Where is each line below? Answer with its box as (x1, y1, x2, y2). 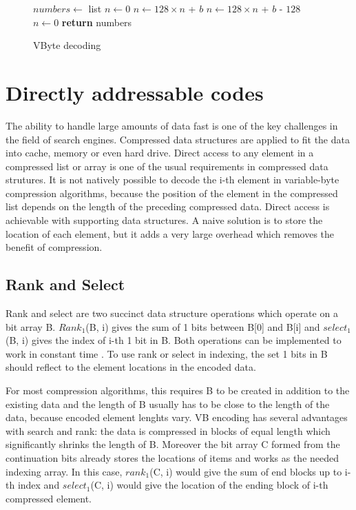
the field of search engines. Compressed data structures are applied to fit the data (6, 132, 350, 146)
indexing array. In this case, (6, 464, 123, 478)
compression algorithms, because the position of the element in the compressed (6, 185, 338, 200)
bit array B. (6, 319, 56, 334)
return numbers (61, 14, 132, 29)
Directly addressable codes (6, 78, 264, 106)
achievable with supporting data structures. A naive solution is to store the (6, 213, 323, 227)
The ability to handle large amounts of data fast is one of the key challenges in (6, 118, 338, 132)
